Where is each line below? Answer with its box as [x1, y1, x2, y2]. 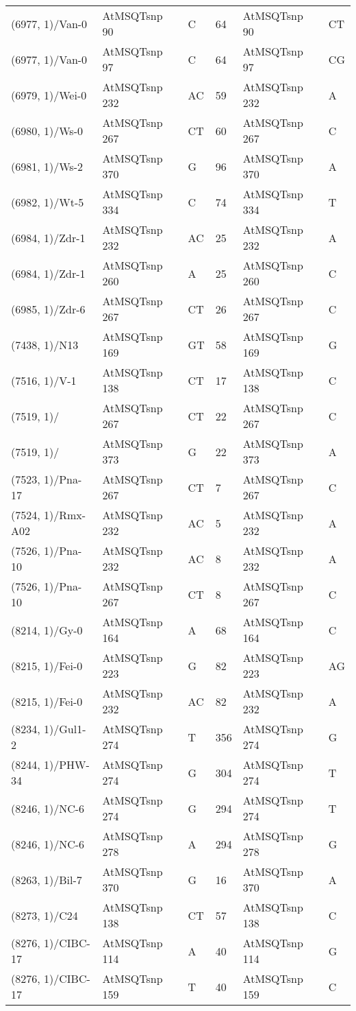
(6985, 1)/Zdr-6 [11, 300, 86, 317]
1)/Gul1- [44, 721, 86, 737]
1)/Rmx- [44, 507, 86, 523]
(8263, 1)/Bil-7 [11, 871, 82, 888]
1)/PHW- [44, 757, 90, 772]
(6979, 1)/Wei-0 [11, 86, 87, 103]
